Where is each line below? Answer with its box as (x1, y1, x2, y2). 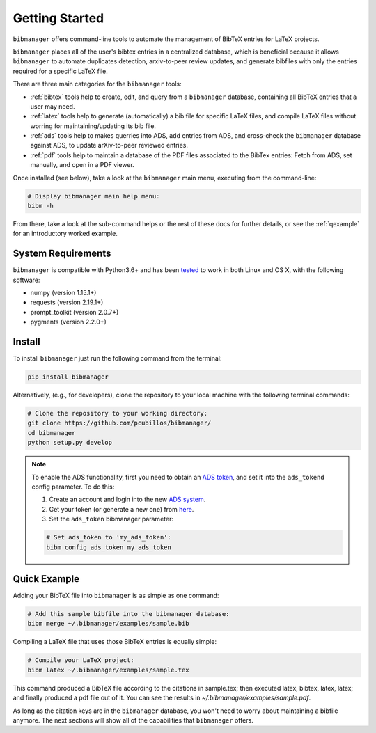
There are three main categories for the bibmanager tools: (13, 80, 182, 88)
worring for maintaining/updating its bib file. (30, 122, 157, 130)
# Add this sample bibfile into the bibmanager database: (27, 610, 230, 618)
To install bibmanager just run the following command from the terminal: (13, 354, 222, 363)
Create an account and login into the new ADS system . (49, 495, 206, 504)
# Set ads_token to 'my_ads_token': (46, 533, 172, 542)
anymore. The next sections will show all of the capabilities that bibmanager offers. (13, 716, 253, 724)
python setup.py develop (27, 439, 113, 447)
